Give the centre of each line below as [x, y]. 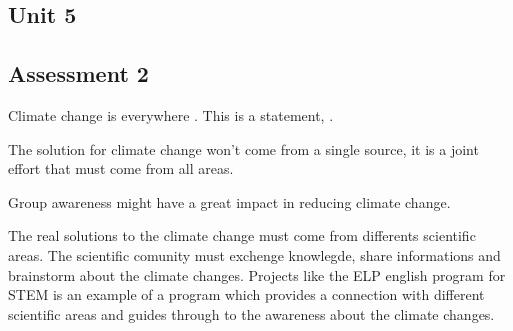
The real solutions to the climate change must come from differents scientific [242, 235]
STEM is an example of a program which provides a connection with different [246, 294]
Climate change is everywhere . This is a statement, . [171, 114]
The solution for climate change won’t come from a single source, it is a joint [243, 148]
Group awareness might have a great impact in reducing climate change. [229, 201]
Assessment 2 [78, 73]
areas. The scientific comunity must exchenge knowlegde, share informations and [254, 254]
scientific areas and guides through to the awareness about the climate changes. [251, 313]
